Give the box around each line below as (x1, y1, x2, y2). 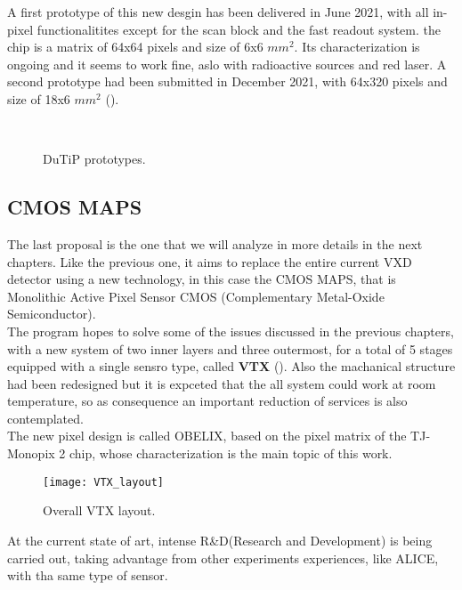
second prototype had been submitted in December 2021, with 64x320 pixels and (7, 72, 448, 91)
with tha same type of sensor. (7, 566, 168, 585)
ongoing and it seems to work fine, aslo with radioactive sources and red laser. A (7, 54, 447, 73)
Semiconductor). (7, 304, 96, 323)
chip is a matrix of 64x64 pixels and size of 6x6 (7, 37, 263, 56)
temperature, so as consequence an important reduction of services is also (7, 392, 408, 410)
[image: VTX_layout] (43, 475, 165, 489)
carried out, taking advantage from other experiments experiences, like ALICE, (7, 548, 439, 567)
